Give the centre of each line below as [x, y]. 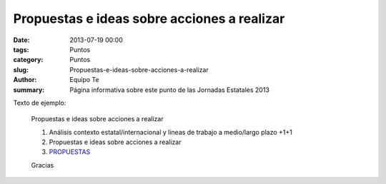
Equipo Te [84, 80]
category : [28, 60]
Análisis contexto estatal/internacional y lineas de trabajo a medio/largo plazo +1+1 [170, 132]
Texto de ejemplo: [40, 103]
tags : [21, 49]
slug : [21, 70]
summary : [29, 90]
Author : [25, 80]
